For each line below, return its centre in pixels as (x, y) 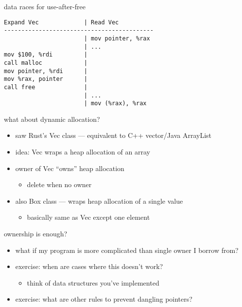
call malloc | (46, 63)
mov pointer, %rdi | (46, 71)
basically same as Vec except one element (88, 217)
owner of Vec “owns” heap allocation (70, 168)
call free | (46, 87)
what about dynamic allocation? (52, 119)
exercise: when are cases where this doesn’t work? (89, 266)
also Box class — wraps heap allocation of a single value (99, 201)
